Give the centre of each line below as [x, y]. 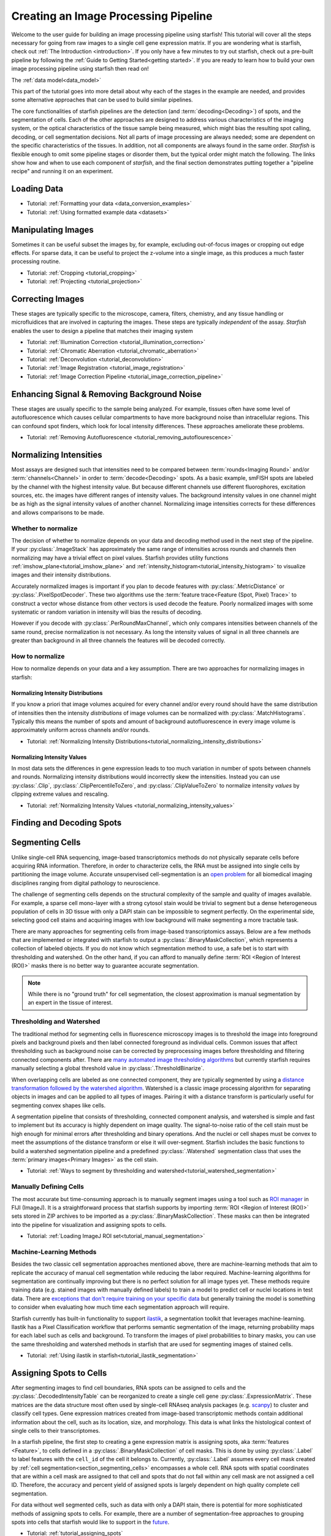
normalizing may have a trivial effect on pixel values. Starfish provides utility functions [120, 558]
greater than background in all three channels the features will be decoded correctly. [118, 641]
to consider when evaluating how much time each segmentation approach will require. [120, 1307]
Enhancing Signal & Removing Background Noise [107, 394]
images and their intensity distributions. [61, 575]
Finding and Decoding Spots [67, 823]
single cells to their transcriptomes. [56, 1431]
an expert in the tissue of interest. [70, 1003]
